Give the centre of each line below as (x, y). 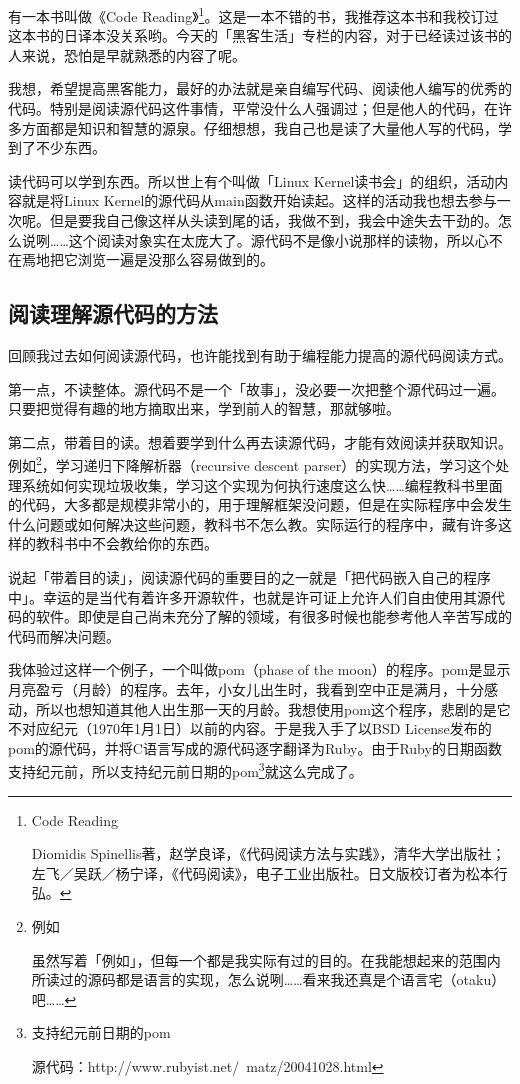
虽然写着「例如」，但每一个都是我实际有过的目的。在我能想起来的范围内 (266, 959)
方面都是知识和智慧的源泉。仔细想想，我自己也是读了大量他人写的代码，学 (266, 127)
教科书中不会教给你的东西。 (126, 543)
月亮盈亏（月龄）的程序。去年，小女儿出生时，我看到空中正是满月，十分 (246, 688)
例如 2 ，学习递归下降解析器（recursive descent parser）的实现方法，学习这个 (252, 464)
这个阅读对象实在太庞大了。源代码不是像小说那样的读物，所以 (271, 239)
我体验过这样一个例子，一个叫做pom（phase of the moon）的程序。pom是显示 (259, 669)
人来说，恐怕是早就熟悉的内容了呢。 (127, 54)
